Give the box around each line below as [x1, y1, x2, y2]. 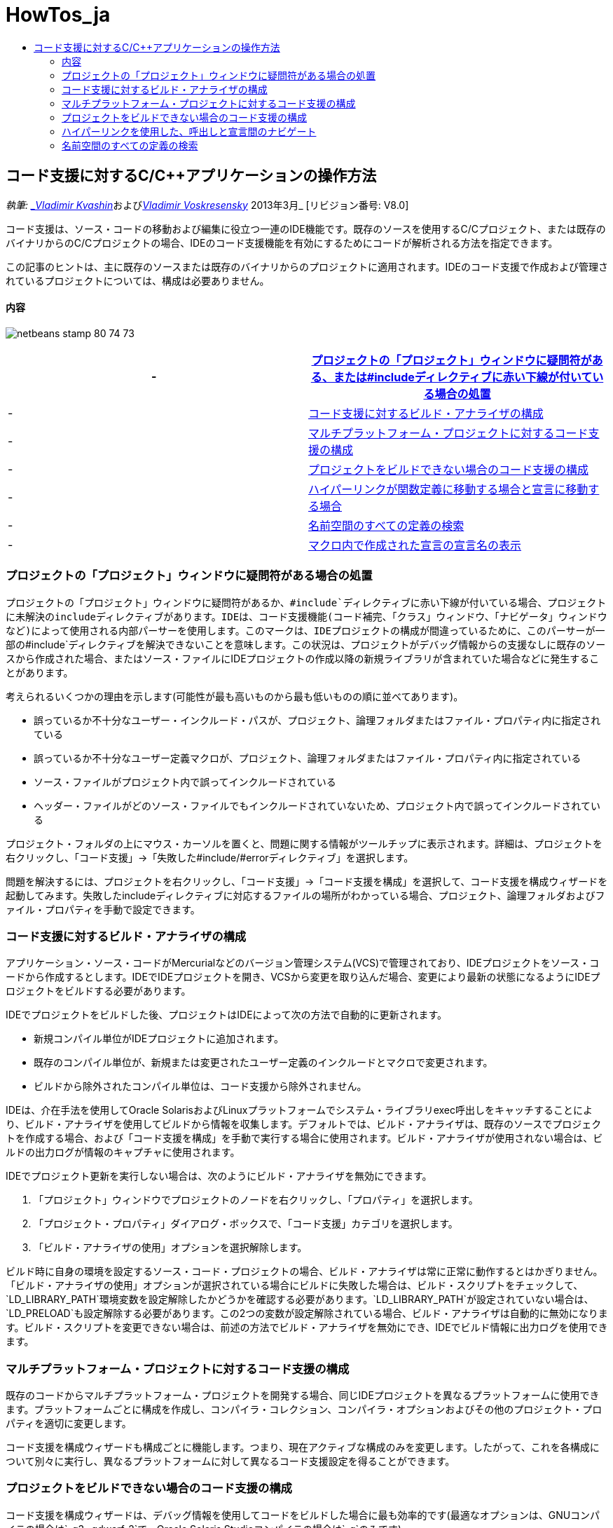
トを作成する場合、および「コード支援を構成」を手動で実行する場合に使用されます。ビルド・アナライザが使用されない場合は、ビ [6, 1132, 603, 1145]
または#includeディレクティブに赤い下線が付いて [333, 369, 593, 384]
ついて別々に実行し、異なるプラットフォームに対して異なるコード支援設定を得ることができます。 [6, 1455, 455, 1468]
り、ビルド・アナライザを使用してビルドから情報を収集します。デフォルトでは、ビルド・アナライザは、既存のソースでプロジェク [6, 1118, 602, 1131]
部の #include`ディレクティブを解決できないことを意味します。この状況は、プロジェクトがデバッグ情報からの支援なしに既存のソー [6, 638, 606, 650]
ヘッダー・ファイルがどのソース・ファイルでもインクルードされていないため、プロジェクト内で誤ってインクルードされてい [34, 799, 600, 812]
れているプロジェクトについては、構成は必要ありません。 [6, 274, 270, 287]
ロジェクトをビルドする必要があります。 [6, 985, 191, 997]
